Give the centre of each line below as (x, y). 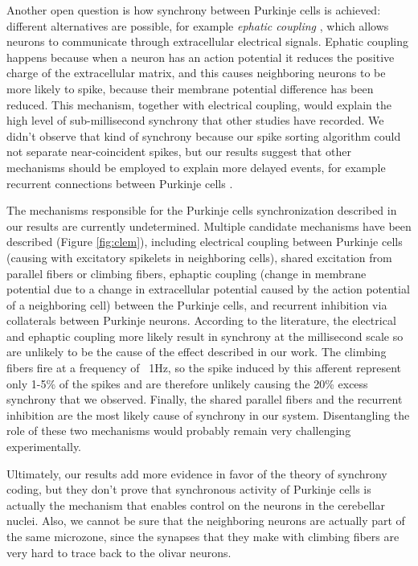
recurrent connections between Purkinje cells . (120, 183)
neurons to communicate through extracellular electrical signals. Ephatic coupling (207, 41)
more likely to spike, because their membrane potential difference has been (190, 88)
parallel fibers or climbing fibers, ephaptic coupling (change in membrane (186, 273)
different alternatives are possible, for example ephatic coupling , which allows (198, 25)
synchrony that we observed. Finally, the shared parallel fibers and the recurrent (205, 399)
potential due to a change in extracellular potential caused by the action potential (208, 289)
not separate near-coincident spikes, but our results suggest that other (179, 152)
